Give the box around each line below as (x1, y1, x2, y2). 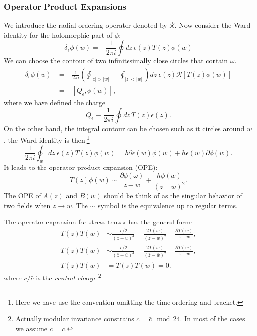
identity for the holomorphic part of (4, 29, 113, 40)
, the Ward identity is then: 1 (4, 133, 90, 145)
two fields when (4, 200, 51, 210)
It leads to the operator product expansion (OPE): (4, 162, 158, 172)
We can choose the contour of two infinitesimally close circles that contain (4, 56, 228, 66)
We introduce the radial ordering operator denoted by (4, 20, 167, 30)
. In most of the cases (180, 313, 245, 324)
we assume (15, 323, 48, 333)
